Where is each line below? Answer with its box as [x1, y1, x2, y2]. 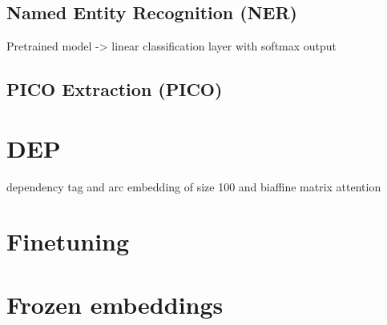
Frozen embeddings [6, 287, 224, 320]
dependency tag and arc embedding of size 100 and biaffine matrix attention [6, 178, 381, 195]
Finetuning [6, 225, 130, 258]
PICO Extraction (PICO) [6, 77, 223, 102]
